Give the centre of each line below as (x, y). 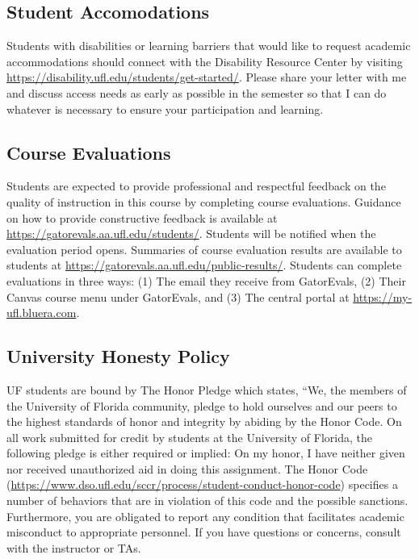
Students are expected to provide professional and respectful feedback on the (196, 186)
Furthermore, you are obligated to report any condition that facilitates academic (205, 516)
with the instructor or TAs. (74, 547)
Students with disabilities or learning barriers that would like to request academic (209, 46)
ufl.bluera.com (42, 313)
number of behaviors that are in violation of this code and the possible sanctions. (207, 501)
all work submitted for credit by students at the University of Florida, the (189, 437)
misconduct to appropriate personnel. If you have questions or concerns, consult (204, 532)
